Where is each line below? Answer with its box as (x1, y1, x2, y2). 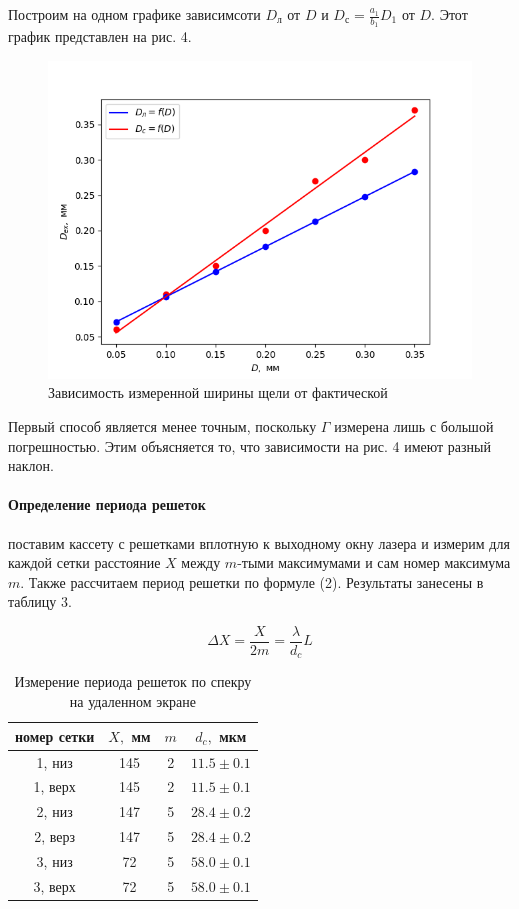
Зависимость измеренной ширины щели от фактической (48, 382, 388, 403)
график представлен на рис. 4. (8, 26, 192, 47)
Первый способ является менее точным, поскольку (8, 416, 317, 437)
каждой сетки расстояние (8, 552, 161, 573)
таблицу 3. (8, 591, 72, 612)
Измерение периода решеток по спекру (14, 671, 252, 692)
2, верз (34, 826, 76, 847)
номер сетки (15, 725, 95, 746)
